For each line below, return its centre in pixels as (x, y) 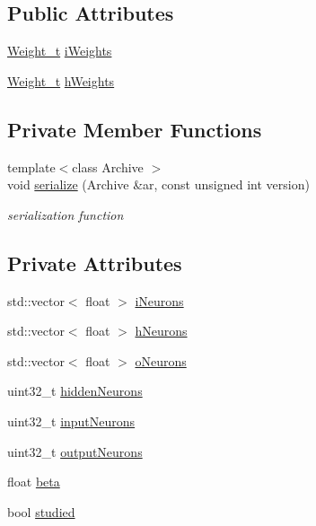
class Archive (108, 167)
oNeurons (161, 360)
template (31, 167)
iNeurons (159, 300)
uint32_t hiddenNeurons (75, 391)
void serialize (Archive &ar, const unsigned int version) (158, 184)
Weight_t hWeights (61, 80)
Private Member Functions (135, 129)
